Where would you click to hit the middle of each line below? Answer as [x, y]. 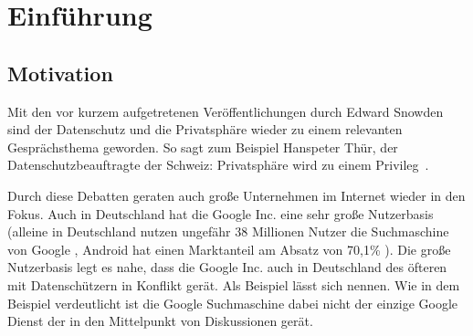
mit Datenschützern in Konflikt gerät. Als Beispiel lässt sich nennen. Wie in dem [234, 284]
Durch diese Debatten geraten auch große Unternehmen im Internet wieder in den [236, 195]
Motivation [60, 73]
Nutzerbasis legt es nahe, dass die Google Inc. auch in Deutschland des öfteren [227, 267]
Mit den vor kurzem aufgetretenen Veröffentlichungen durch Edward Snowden [226, 111]
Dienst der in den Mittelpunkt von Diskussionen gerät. [160, 321]
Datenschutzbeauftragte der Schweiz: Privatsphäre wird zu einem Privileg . [218, 165]
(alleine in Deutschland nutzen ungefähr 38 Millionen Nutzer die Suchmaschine [228, 231]
